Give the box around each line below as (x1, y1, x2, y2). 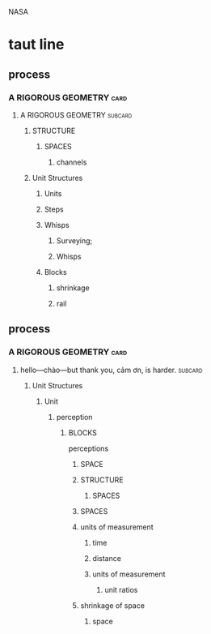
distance (92, 553, 121, 563)
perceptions (68, 443, 109, 453)
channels (56, 157, 87, 167)
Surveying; (56, 235, 93, 246)
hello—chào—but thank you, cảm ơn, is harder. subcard (19, 365, 204, 375)
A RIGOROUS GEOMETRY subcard (19, 109, 133, 120)
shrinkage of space (80, 600, 146, 610)
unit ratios (104, 585, 138, 594)
